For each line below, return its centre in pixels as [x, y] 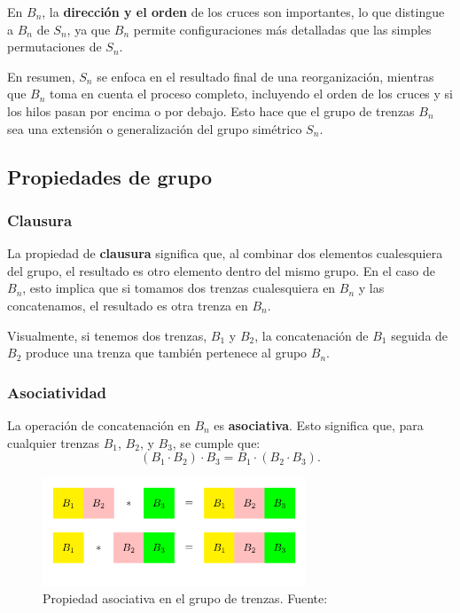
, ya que [89, 29]
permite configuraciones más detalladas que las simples [282, 29]
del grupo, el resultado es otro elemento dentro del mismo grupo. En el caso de [221, 270]
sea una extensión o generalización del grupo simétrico [155, 128]
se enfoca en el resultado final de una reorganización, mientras [265, 76]
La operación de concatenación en [99, 424]
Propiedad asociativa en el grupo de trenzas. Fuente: [185, 598]
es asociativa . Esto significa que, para [319, 424]
